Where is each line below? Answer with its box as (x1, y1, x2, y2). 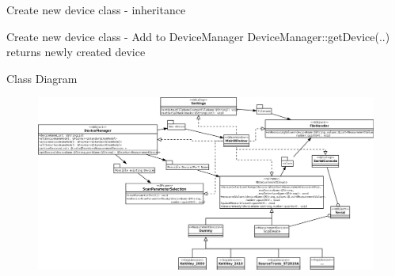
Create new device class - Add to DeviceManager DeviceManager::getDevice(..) (6, 28, 390, 44)
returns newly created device (6, 43, 146, 60)
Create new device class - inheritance (6, 2, 186, 17)
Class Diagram (6, 70, 78, 86)
